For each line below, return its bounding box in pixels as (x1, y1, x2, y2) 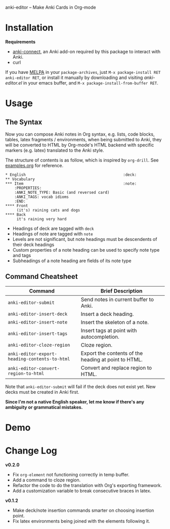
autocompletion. (80, 333, 120, 340)
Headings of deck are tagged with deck (12, 225, 95, 231)
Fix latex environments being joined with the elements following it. (12, 518, 150, 524)
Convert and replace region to (80, 364, 152, 371)
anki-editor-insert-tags (8, 331, 68, 336)
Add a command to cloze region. (12, 477, 81, 483)
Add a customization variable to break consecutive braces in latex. (12, 487, 152, 494)
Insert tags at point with (80, 327, 137, 334)
